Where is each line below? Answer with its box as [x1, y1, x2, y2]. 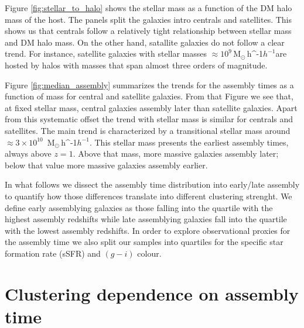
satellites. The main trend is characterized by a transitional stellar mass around [5, 124, 291, 136]
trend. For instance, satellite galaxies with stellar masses [5, 47, 207, 60]
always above [5, 147, 52, 160]
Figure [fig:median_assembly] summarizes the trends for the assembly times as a [5, 78, 294, 91]
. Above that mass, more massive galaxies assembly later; [73, 147, 279, 160]
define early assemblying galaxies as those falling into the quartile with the [5, 201, 273, 213]
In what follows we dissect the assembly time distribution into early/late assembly [5, 178, 300, 191]
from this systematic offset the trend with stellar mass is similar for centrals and [5, 113, 293, 125]
